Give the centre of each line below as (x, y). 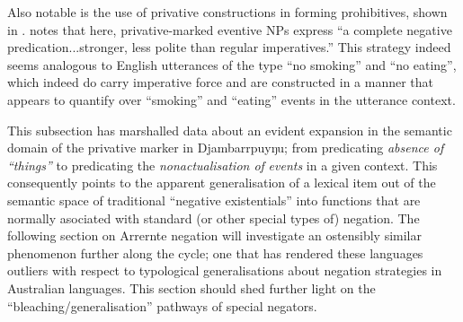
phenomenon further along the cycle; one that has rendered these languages (215, 252)
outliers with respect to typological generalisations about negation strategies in (225, 270)
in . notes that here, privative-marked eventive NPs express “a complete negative (230, 29)
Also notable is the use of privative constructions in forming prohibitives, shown (227, 12)
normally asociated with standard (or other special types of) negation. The (214, 218)
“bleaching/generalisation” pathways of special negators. (162, 305)
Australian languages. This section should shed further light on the (191, 287)
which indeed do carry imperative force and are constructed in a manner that (221, 82)
